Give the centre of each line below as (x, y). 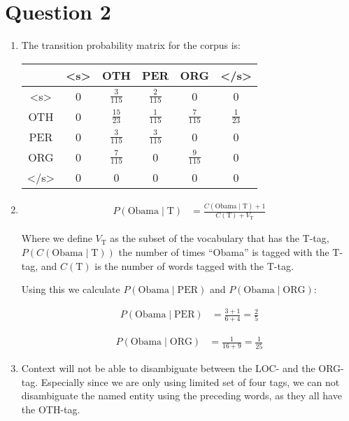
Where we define (57, 238)
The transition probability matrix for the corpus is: (131, 45)
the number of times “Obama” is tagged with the (224, 251)
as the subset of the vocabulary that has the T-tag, (220, 238)
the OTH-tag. (51, 409)
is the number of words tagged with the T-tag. (194, 265)
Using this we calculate (71, 289)
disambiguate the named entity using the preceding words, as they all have (181, 395)
